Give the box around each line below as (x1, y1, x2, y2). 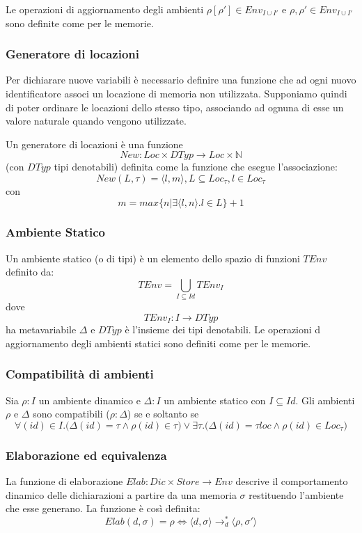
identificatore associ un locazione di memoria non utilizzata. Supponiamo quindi (6, 86, 347, 100)
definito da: (6, 264, 54, 279)
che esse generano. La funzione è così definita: (6, 501, 200, 516)
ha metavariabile (6, 322, 77, 337)
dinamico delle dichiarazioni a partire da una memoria (6, 487, 237, 502)
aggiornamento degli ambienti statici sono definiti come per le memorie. (6, 335, 311, 350)
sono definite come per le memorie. (6, 15, 154, 30)
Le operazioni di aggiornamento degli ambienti (6, 2, 204, 16)
